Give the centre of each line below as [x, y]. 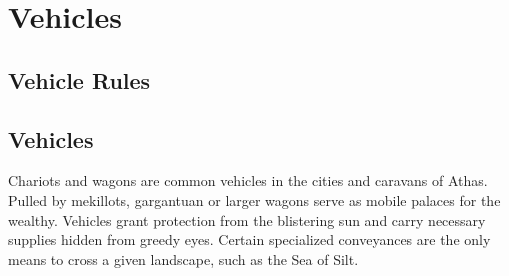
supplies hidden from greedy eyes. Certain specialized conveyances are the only [249, 239]
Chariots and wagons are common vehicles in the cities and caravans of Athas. [248, 180]
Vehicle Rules [79, 79]
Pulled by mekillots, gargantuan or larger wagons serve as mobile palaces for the [254, 199]
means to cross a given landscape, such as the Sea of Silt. [183, 258]
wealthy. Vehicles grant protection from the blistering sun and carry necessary [247, 219]
